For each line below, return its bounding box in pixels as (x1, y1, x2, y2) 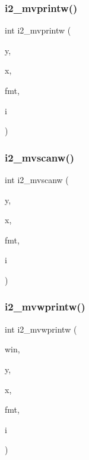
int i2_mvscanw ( (5, 173, 69, 185)
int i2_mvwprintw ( (5, 322, 77, 335)
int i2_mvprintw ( (5, 24, 71, 36)
